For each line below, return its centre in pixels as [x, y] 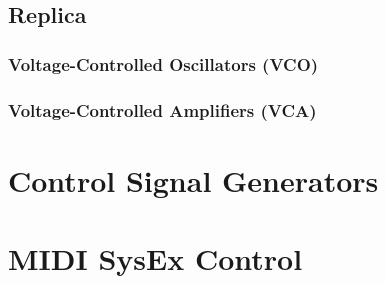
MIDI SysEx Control [155, 258]
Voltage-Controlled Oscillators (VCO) [163, 63]
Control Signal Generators [193, 179]
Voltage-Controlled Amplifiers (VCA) [162, 109]
